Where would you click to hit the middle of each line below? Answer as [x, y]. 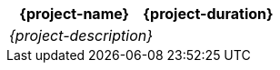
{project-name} [75, 14]
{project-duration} [208, 14]
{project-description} [81, 35]
